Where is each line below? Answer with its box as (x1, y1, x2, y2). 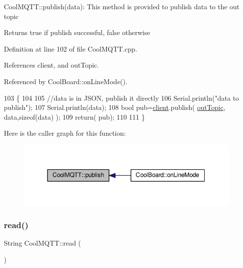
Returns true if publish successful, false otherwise (4, 27, 150, 37)
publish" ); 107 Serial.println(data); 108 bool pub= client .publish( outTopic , (4, 102, 226, 112)
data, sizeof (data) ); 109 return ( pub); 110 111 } (4, 111, 145, 122)
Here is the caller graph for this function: (4, 128, 126, 138)
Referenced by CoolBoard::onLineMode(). (4, 76, 128, 86)
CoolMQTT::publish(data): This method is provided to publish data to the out (4, 1, 240, 11)
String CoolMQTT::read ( (4, 238, 81, 248)
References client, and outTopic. (4, 60, 99, 70)
